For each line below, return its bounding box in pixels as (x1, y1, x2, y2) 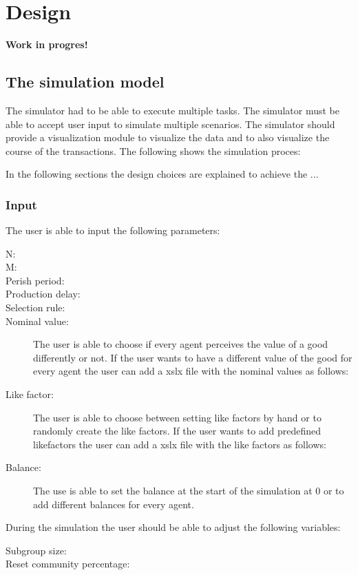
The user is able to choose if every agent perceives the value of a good (33, 337, 328, 351)
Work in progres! (6, 37, 88, 52)
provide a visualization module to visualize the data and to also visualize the (6, 130, 330, 145)
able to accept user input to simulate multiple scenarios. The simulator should (6, 116, 335, 131)
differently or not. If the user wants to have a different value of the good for (33, 350, 352, 364)
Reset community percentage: (6, 556, 130, 571)
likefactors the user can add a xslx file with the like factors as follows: (33, 437, 326, 451)
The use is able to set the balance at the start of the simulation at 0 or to (33, 483, 344, 498)
